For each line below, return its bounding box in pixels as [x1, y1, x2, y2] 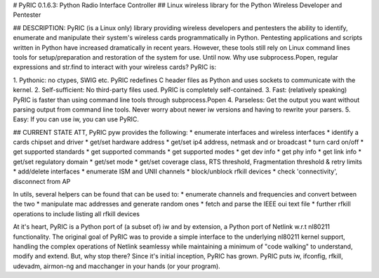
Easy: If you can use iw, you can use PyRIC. [13, 115, 140, 124]
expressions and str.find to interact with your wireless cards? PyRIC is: [13, 63, 217, 72]
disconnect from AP [13, 177, 71, 185]
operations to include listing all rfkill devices [13, 209, 140, 218]
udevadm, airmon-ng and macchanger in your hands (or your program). [13, 262, 220, 270]
